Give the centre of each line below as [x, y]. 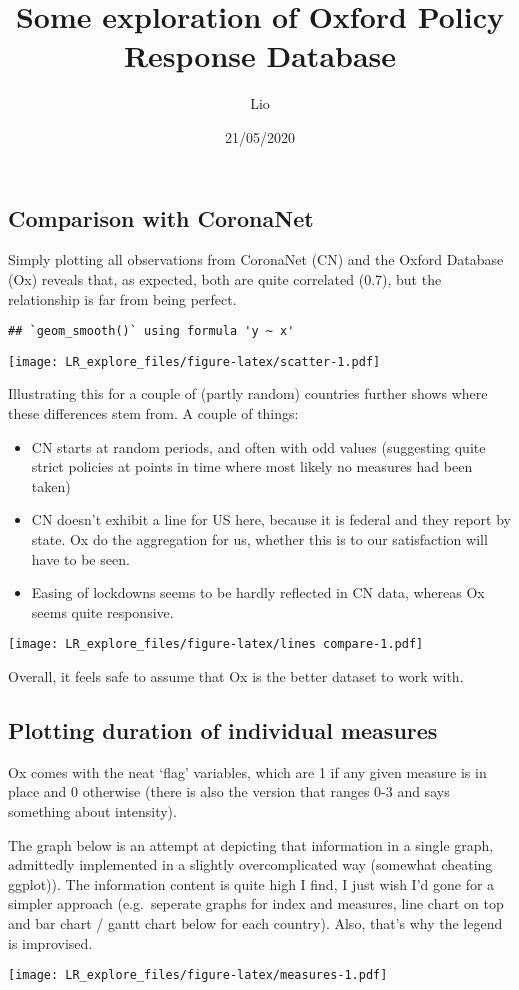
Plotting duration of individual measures [223, 729]
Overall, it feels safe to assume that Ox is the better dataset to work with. [236, 676]
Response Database [260, 55]
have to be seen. [80, 558]
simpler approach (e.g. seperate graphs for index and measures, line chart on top [256, 903]
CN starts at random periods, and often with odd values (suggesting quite [258, 446]
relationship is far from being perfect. [122, 298]
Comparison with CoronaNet [161, 217]
